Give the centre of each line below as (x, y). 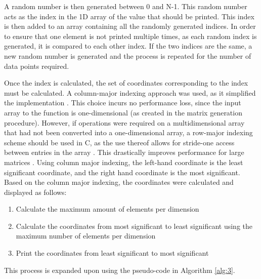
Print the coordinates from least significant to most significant (112, 253)
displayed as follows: (35, 192)
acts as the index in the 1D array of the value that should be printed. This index (129, 16)
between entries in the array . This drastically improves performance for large (124, 152)
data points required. (37, 66)
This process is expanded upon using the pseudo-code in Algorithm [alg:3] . (120, 270)
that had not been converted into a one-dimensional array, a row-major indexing (128, 132)
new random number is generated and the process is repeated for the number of (128, 55)
